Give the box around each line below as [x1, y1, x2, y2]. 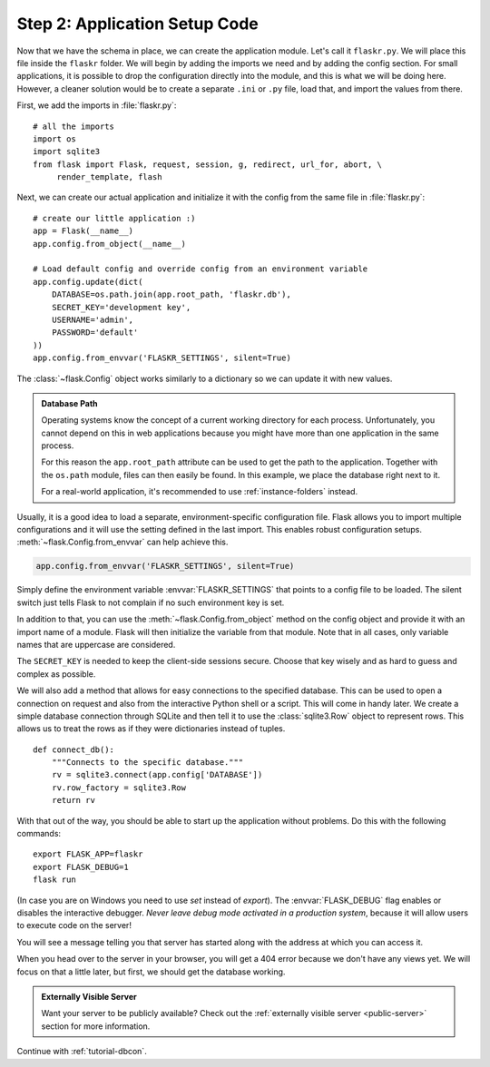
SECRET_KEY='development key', [51, 302, 191, 312]
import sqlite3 [33, 146, 101, 157]
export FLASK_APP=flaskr [33, 849, 143, 859]
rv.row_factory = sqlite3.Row [51, 782, 186, 793]
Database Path [41, 397, 99, 408]
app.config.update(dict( [33, 277, 143, 287]
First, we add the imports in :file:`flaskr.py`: [16, 100, 177, 111]
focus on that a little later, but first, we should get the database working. [16, 966, 286, 977]
